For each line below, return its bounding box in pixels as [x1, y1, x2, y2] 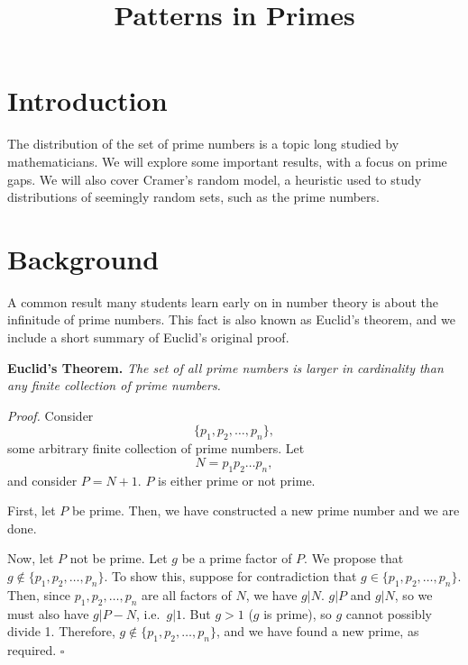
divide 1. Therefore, [7, 622, 115, 641]
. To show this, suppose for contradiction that [104, 566, 357, 585]
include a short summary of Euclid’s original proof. [7, 328, 289, 346]
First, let [7, 501, 56, 520]
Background [7, 240, 160, 277]
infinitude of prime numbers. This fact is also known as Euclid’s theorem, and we [7, 310, 455, 329]
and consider [7, 470, 78, 489]
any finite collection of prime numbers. [7, 376, 221, 395]
